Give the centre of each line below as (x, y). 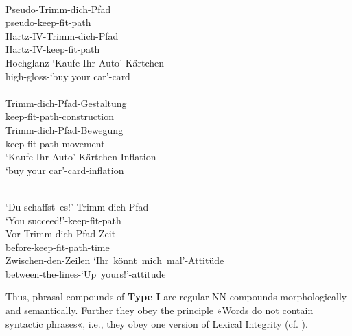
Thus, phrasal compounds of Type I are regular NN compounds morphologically (176, 297)
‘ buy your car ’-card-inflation (65, 170)
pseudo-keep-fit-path (48, 22)
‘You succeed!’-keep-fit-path (63, 220)
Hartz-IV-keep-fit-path (53, 49)
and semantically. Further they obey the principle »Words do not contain (160, 310)
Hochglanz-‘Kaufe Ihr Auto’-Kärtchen (85, 62)
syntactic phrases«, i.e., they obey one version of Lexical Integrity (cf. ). (157, 323)
